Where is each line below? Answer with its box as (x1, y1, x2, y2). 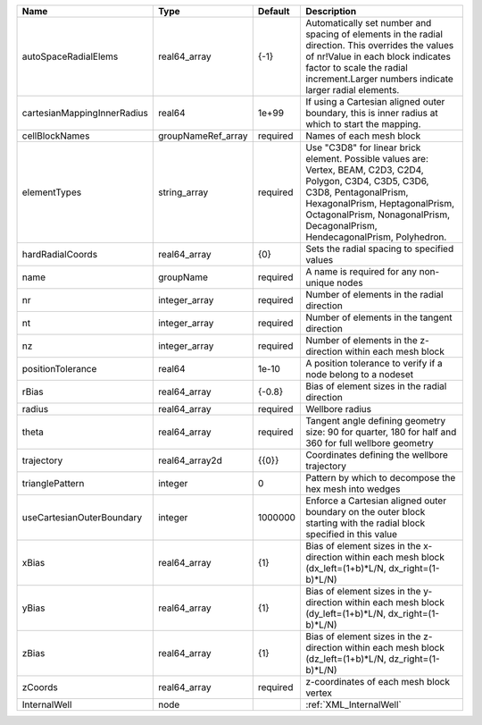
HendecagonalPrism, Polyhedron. (304, 231, 447, 243)
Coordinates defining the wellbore (304, 449, 448, 460)
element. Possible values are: (304, 153, 428, 164)
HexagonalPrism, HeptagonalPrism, (304, 198, 455, 209)
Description (304, 5, 357, 17)
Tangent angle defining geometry (304, 415, 446, 426)
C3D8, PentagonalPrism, (304, 186, 409, 198)
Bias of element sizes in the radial (304, 380, 447, 392)
